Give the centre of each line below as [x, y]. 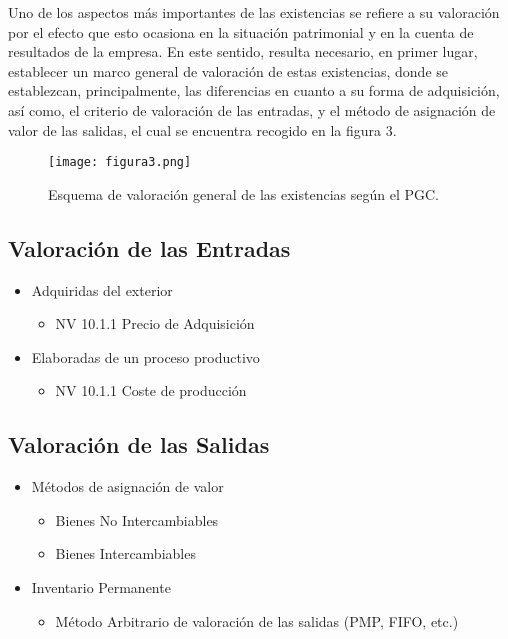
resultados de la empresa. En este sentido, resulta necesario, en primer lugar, [243, 51]
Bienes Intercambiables [125, 553]
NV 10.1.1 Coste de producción [151, 390]
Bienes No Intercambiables [137, 519]
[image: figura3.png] [120, 162]
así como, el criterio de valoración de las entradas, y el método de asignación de [252, 109]
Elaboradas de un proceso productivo [145, 356]
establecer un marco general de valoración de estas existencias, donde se [228, 70]
